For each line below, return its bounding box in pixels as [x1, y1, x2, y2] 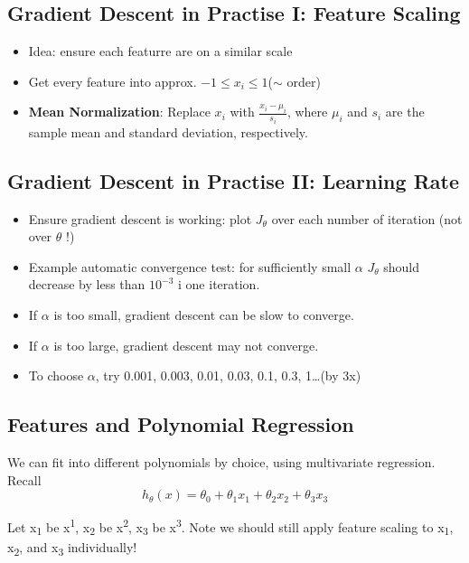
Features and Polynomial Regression [7, 410, 354, 438]
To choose [28, 366, 84, 385]
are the [385, 102, 425, 121]
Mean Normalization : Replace [28, 102, 211, 121]
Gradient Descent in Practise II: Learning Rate [7, 166, 459, 194]
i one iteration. [178, 275, 260, 294]
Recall [7, 470, 42, 489]
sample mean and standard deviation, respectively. [28, 122, 308, 141]
